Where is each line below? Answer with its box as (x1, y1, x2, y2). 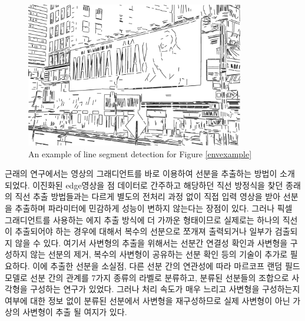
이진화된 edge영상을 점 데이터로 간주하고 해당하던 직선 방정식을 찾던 (32, 178, 283, 191)
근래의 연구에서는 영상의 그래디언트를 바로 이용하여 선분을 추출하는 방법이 (5, 167, 277, 180)
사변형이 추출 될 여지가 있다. (22, 306, 127, 318)
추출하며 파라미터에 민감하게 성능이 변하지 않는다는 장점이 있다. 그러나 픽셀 (15, 202, 293, 214)
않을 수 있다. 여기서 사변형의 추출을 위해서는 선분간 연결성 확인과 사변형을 (15, 236, 288, 249)
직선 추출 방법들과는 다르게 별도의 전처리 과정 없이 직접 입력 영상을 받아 (15, 190, 281, 203)
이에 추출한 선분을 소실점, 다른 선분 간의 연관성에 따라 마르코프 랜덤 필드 (32, 260, 300, 272)
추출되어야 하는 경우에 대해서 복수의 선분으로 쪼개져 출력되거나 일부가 (15, 225, 273, 237)
